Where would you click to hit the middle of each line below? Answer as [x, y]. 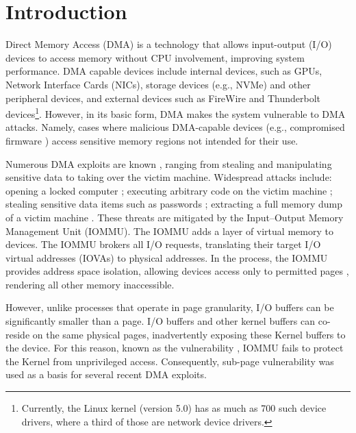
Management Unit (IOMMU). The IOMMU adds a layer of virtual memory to [169, 231]
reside [18, 334]
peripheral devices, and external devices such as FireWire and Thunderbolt [163, 98]
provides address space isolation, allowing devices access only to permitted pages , [177, 271]
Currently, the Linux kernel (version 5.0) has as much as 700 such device [174, 408]
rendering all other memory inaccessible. [90, 284]
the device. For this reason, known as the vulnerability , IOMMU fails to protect [175, 348]
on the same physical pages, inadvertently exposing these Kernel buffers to [189, 334]
